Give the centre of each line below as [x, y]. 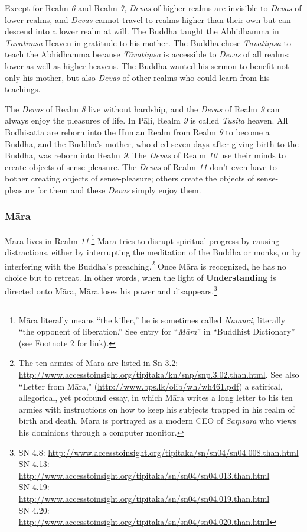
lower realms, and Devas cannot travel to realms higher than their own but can [148, 19]
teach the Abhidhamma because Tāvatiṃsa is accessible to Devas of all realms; [148, 54]
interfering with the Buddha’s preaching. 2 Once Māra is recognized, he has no [146, 265]
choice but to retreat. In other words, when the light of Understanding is [141, 277]
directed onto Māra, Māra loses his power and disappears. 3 [111, 290]
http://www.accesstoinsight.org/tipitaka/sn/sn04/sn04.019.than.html [144, 498]
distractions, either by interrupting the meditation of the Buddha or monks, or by [153, 252]
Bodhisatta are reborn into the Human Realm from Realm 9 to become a [137, 132]
